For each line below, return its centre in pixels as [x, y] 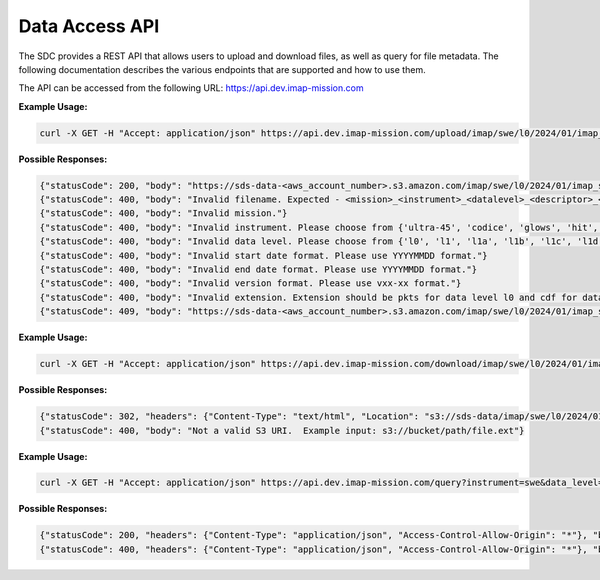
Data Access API [89, 26]
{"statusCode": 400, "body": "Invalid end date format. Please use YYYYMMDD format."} [258, 269]
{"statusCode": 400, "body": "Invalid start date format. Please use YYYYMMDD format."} [264, 255]
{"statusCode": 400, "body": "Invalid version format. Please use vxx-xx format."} [250, 283]
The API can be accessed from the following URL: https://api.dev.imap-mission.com [191, 88]
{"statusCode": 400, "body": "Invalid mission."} [163, 213]
